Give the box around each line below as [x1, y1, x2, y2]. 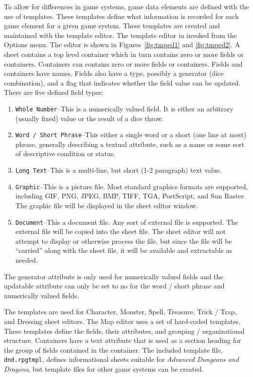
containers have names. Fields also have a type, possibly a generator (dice [4, 68, 224, 78]
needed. [15, 254, 38, 265]
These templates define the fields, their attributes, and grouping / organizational [4, 325, 245, 336]
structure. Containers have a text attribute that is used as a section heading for [4, 335, 241, 345]
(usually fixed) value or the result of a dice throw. [15, 113, 164, 123]
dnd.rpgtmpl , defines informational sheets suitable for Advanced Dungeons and [4, 354, 239, 364]
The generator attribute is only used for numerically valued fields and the [4, 271, 223, 281]
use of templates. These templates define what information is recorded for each [4, 11, 239, 21]
